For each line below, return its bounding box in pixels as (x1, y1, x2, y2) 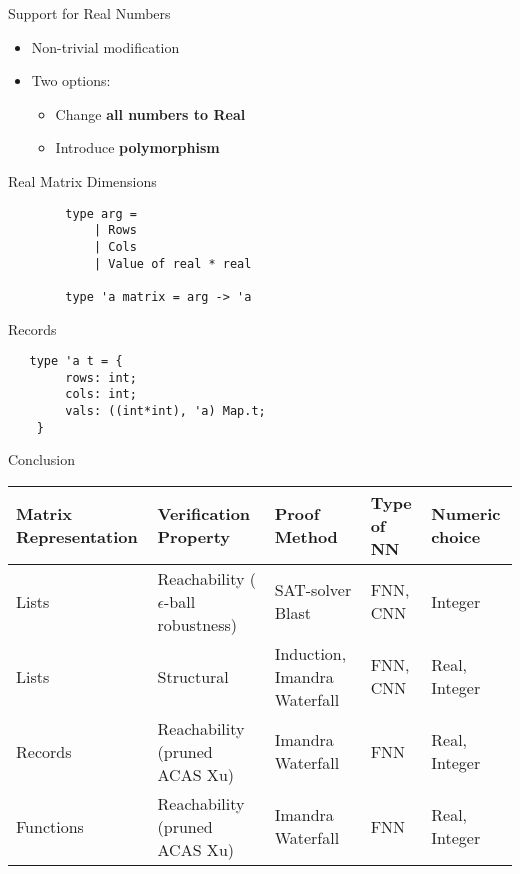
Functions (16, 814, 84, 838)
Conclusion (8, 449, 75, 470)
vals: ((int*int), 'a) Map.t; (65, 404, 266, 419)
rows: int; (65, 370, 137, 385)
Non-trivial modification (31, 36, 180, 57)
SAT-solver (274, 578, 352, 602)
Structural (157, 664, 229, 688)
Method (274, 525, 338, 549)
